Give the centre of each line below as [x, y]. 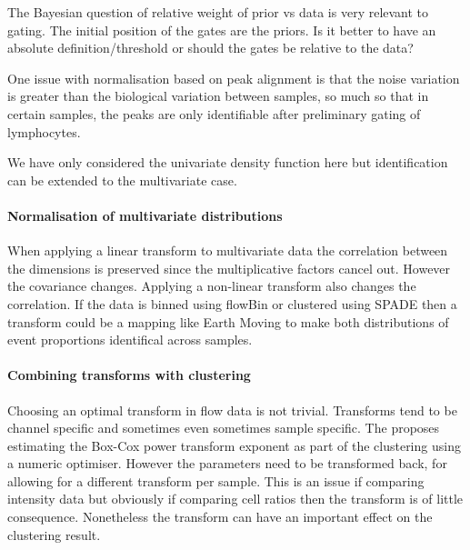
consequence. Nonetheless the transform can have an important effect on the [220, 517]
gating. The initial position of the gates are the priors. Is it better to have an [222, 30]
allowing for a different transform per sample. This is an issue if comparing [216, 480]
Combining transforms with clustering [129, 375]
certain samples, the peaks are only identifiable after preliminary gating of [214, 113]
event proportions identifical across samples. [130, 340]
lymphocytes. [44, 131]
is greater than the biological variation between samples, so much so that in [218, 96]
